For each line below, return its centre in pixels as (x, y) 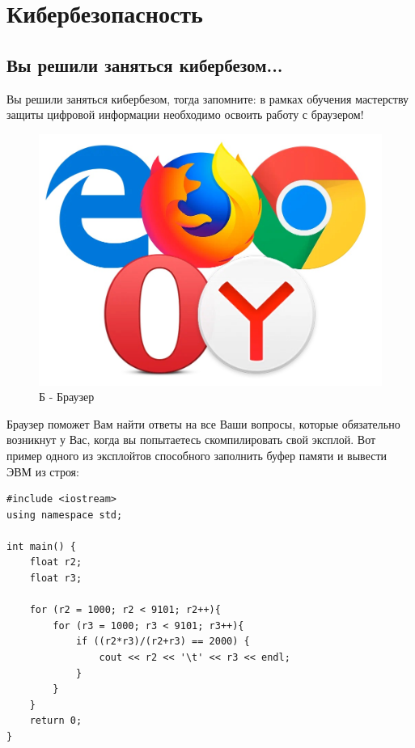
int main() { (41, 546)
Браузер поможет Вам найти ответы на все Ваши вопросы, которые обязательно (203, 423)
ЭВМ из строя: (43, 471)
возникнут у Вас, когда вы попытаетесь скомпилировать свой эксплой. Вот (191, 440)
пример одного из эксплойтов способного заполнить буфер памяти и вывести (197, 455)
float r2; (56, 562)
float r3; (56, 579)
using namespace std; (65, 515)
